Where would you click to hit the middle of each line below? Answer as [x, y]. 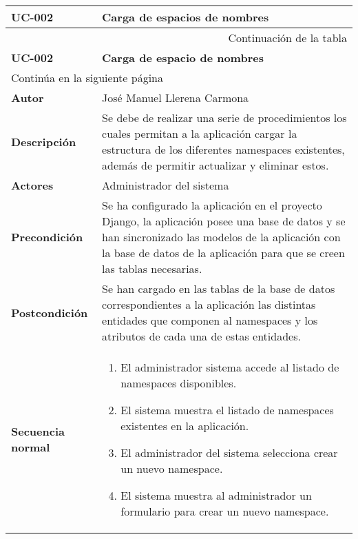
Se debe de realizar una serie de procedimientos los [224, 118]
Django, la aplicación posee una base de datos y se [224, 221]
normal [31, 447]
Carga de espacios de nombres [186, 17]
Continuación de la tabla [287, 38]
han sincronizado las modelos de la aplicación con [221, 237]
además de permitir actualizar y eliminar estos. [215, 165]
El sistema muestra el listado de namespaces [227, 410]
